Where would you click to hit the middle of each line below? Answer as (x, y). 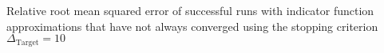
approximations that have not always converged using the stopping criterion (192, 26)
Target (27, 42)
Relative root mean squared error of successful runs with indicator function (190, 10)
